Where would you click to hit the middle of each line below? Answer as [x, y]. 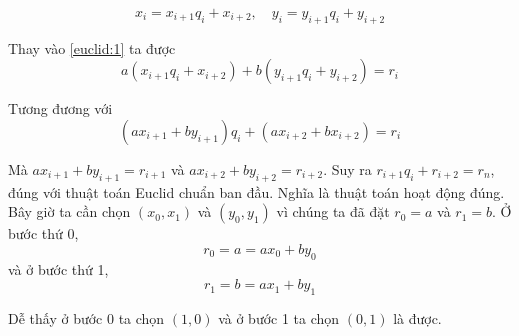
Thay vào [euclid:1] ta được [92, 47]
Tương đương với [60, 108]
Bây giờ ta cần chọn [69, 211]
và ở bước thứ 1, [58, 268]
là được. [417, 318]
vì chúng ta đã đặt [333, 211]
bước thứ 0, [43, 233]
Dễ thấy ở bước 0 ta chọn [86, 318]
